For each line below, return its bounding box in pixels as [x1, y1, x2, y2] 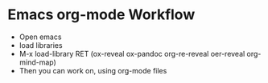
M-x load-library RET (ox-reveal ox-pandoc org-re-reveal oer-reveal [19, 49, 245, 58]
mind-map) [19, 57, 57, 67]
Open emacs [19, 32, 62, 41]
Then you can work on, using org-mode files [19, 65, 167, 75]
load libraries [19, 40, 63, 49]
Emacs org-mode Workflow [7, 6, 196, 24]
